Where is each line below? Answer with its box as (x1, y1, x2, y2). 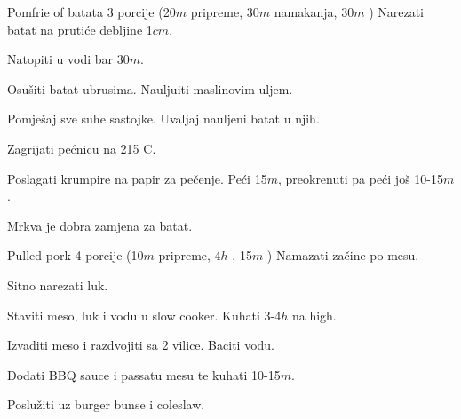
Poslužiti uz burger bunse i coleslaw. (7, 395, 205, 414)
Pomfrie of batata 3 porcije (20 (7, 3, 176, 20)
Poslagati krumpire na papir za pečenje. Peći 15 (7, 169, 267, 187)
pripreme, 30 (190, 3, 259, 20)
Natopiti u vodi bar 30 (7, 50, 130, 68)
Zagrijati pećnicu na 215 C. (7, 138, 156, 157)
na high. (291, 305, 337, 324)
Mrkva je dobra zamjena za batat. (7, 216, 193, 234)
